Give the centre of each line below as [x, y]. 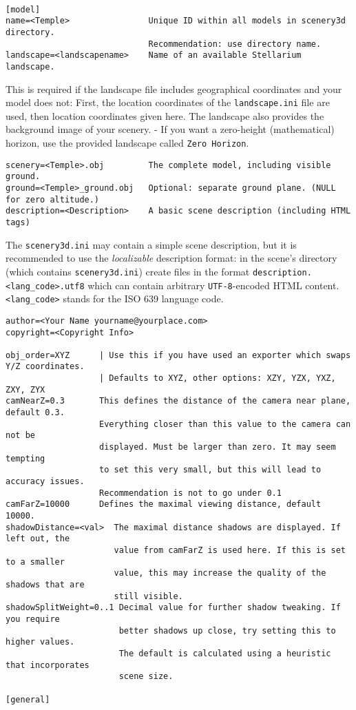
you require [33, 619]
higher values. [40, 642]
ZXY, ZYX [25, 389]
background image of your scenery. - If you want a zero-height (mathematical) [170, 129]
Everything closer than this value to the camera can [225, 424]
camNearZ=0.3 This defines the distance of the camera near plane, [178, 401]
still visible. [148, 596]
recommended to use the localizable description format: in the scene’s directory [171, 258]
